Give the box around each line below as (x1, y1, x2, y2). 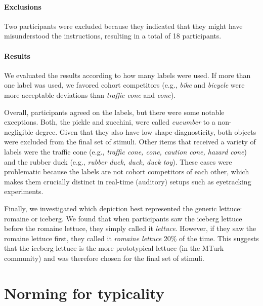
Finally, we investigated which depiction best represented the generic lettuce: (4, 203, 242, 213)
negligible (4, 126, 33, 137)
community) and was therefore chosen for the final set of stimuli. (4, 252, 204, 263)
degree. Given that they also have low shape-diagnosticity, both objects (35, 126, 256, 137)
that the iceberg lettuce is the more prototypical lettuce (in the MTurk (4, 243, 224, 253)
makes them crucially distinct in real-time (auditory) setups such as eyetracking (4, 176, 251, 186)
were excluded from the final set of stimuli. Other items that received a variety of (4, 136, 256, 147)
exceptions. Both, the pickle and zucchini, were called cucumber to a (4, 117, 215, 127)
